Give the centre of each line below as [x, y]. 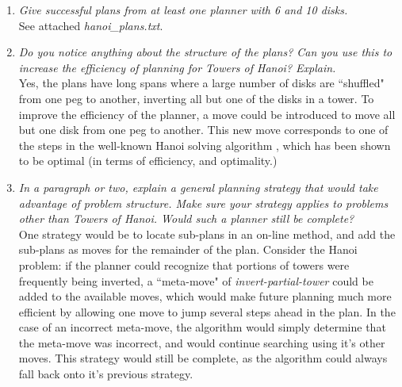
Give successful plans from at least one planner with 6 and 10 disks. [183, 10]
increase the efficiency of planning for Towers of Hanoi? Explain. [177, 67]
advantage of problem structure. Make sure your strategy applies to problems [203, 203]
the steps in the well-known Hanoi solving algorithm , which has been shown [205, 145]
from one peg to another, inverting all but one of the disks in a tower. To [196, 98]
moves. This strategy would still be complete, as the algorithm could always [203, 358]
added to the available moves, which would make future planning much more [205, 296]
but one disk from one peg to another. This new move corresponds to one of [203, 130]
